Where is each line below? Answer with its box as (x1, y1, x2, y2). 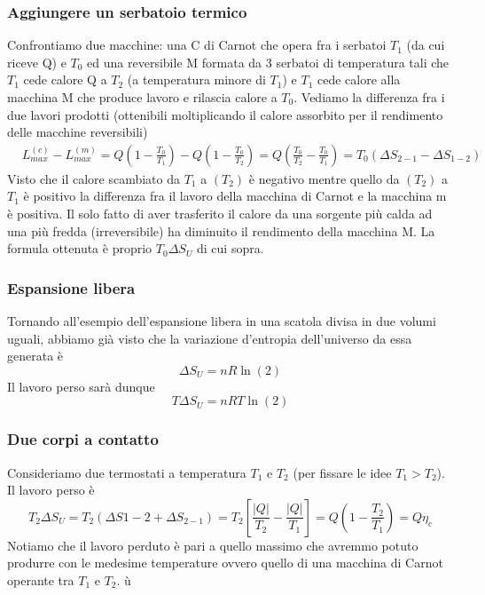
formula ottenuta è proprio (7, 239, 153, 258)
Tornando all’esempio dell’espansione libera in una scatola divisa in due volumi (7, 312, 436, 329)
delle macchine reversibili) (7, 123, 148, 141)
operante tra (7, 570, 74, 589)
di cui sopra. (197, 239, 264, 258)
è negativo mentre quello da (248, 169, 400, 187)
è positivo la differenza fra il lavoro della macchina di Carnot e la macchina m (23, 186, 447, 205)
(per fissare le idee (293, 463, 392, 481)
